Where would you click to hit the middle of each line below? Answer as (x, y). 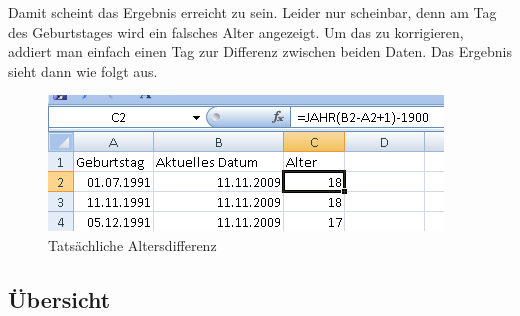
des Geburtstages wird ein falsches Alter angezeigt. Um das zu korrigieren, (236, 31)
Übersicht (59, 298)
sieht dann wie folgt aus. (83, 70)
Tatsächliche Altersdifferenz (132, 244)
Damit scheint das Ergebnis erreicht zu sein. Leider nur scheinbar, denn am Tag (252, 12)
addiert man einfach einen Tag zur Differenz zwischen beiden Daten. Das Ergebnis (260, 51)
